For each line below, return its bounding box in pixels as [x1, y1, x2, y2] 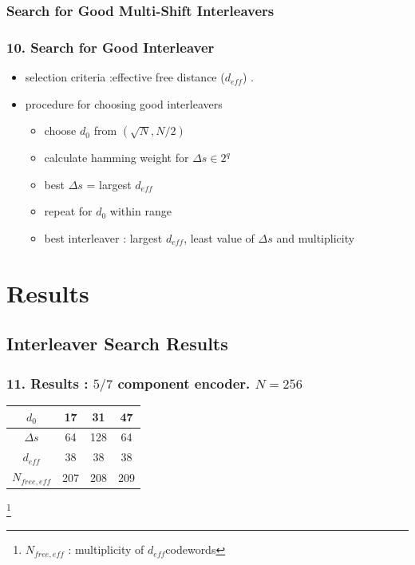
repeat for [44, 203, 93, 219]
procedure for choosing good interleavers [25, 95, 223, 112]
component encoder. [117, 373, 251, 393]
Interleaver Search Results [6, 331, 228, 356]
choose [44, 122, 77, 139]
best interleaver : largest [44, 230, 163, 247]
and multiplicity [276, 230, 355, 247]
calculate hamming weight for [44, 149, 189, 166]
